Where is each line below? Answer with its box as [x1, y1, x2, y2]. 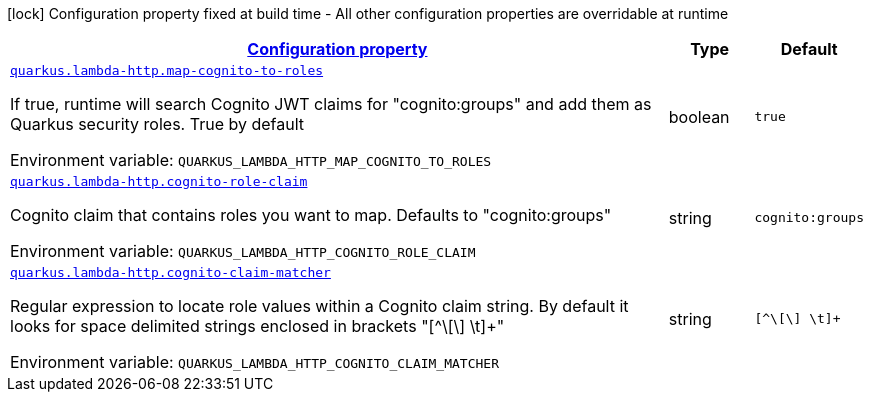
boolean [668, 106, 730, 127]
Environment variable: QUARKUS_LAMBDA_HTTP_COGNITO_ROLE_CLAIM [10, 241, 476, 261]
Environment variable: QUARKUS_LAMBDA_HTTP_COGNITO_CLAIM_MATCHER [10, 352, 499, 372]
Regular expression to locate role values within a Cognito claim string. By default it [10, 296, 629, 316]
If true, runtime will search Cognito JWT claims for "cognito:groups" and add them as [10, 94, 652, 114]
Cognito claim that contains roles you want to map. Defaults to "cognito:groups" [10, 205, 612, 225]
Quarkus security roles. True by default [10, 114, 305, 134]
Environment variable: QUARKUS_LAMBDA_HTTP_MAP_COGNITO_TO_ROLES [10, 150, 492, 170]
